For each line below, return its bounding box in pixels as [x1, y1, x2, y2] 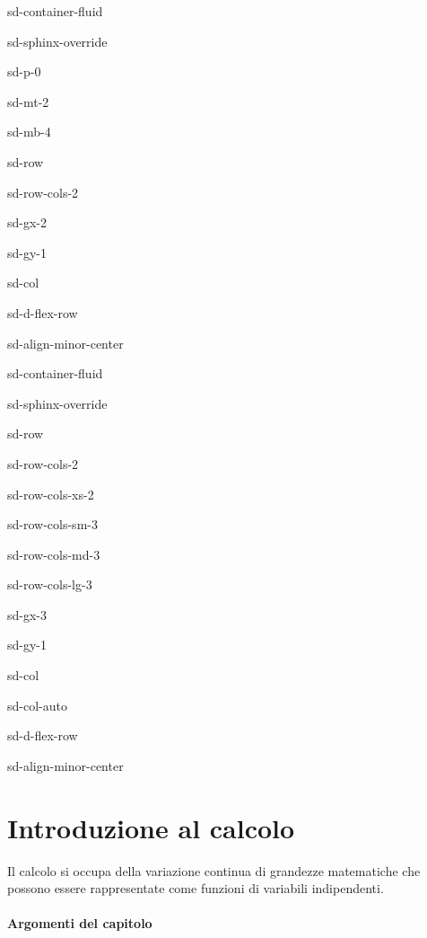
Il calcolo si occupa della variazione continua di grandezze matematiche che [7, 861, 421, 880]
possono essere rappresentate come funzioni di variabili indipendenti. [7, 879, 384, 898]
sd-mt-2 [7, 92, 49, 111]
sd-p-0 [7, 62, 41, 81]
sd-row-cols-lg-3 [7, 575, 92, 594]
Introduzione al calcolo [7, 809, 295, 845]
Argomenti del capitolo [7, 914, 152, 933]
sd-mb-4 [7, 122, 51, 141]
